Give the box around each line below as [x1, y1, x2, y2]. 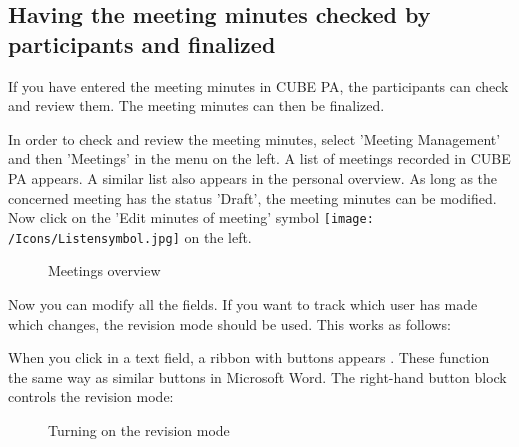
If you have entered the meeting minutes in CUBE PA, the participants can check [8, 75, 509, 96]
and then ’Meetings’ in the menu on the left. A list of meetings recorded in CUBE [8, 148, 511, 169]
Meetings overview [48, 260, 161, 281]
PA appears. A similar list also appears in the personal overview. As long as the [8, 167, 498, 188]
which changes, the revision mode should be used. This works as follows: [8, 313, 451, 334]
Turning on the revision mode [48, 420, 230, 441]
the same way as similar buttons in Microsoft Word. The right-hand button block [8, 366, 507, 387]
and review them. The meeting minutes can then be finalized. [8, 95, 385, 116]
